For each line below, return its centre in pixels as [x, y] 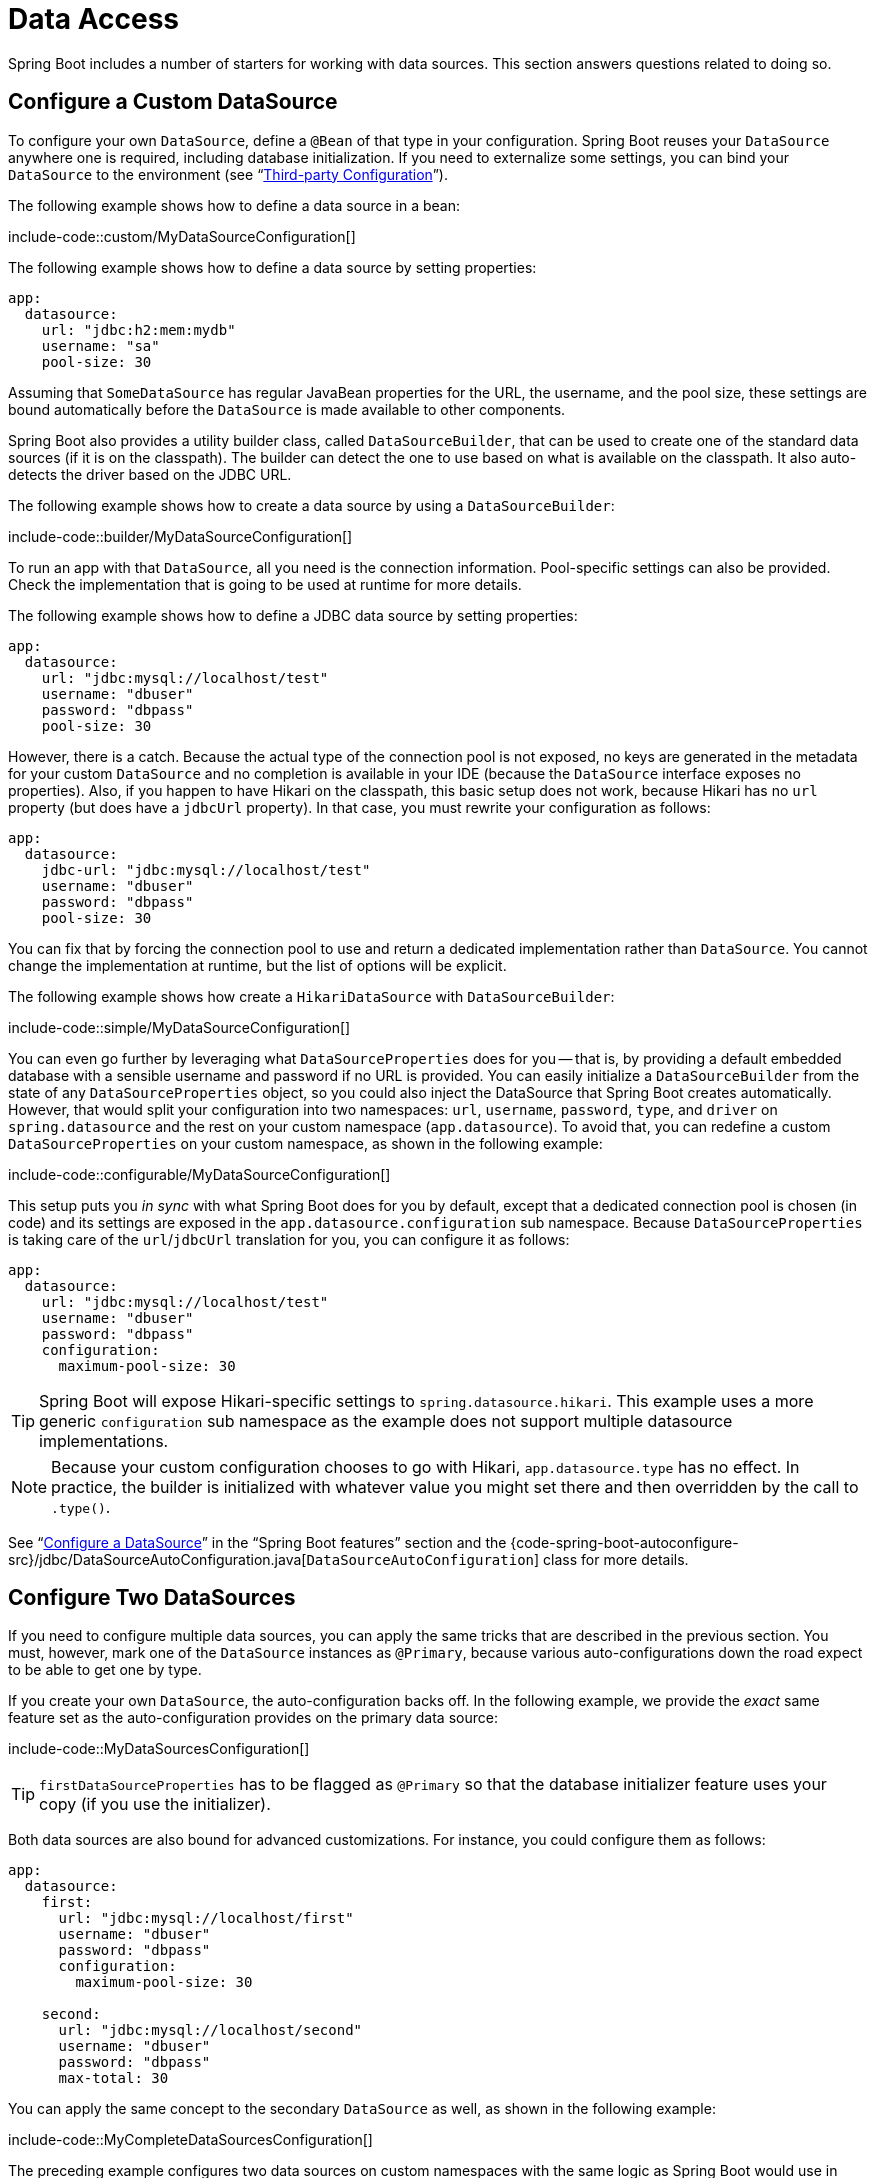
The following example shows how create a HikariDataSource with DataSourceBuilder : [311, 996]
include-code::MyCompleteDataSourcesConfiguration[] [190, 2140]
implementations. [104, 1440]
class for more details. [616, 1559]
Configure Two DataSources [152, 1598]
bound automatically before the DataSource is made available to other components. [287, 409]
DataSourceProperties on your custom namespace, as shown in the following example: [305, 1143]
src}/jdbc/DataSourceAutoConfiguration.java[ [157, 1559]
